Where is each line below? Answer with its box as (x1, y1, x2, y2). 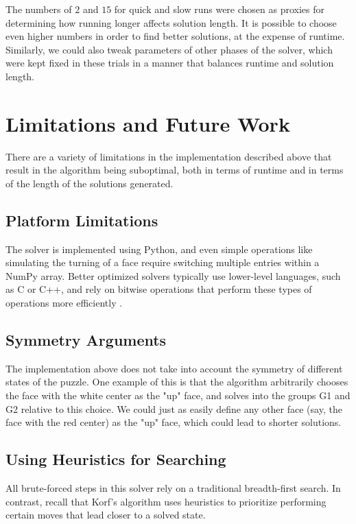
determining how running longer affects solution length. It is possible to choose (5, 15, 337, 29)
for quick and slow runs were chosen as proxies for (114, 2, 325, 16)
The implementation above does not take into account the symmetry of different (5, 361, 343, 375)
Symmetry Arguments (5, 329, 167, 350)
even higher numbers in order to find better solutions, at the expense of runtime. (5, 29, 345, 43)
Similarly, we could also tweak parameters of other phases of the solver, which (5, 42, 333, 56)
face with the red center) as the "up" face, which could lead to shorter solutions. (5, 415, 342, 429)
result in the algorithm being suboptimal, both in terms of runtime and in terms (5, 163, 344, 177)
